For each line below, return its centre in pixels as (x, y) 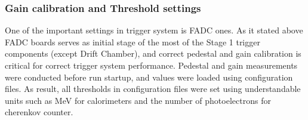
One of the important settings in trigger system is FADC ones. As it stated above (154, 30)
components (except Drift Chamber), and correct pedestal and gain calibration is (153, 53)
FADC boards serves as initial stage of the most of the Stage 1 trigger (133, 41)
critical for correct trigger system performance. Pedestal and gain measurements (151, 65)
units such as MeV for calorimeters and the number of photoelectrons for (138, 100)
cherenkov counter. (39, 112)
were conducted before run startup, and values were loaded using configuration (149, 77)
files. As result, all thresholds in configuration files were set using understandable (153, 89)
